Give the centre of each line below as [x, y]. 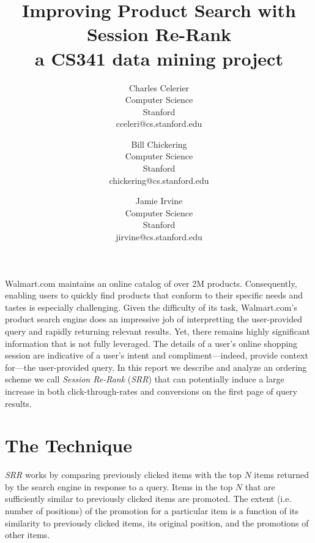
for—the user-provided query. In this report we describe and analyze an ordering [156, 367]
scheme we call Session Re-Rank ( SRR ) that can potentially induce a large [145, 379]
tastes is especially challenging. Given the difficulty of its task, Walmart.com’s [151, 307]
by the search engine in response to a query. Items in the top [119, 486]
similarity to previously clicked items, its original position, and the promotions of [157, 522]
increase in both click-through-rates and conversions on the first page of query [151, 391]
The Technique [69, 445]
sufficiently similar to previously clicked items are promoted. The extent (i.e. [148, 499]
